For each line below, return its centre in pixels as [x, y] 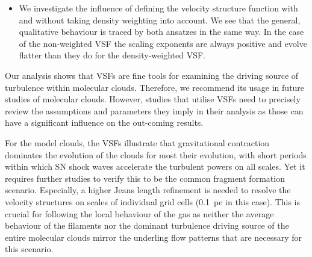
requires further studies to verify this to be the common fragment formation [145, 178]
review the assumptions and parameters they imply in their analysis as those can [154, 110]
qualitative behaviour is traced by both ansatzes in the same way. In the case [161, 32]
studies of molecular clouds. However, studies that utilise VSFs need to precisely [153, 99]
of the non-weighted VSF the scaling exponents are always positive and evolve [163, 43]
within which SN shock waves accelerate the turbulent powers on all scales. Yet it [155, 166]
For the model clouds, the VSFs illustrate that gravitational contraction [137, 142]
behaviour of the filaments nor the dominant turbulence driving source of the [147, 225]
